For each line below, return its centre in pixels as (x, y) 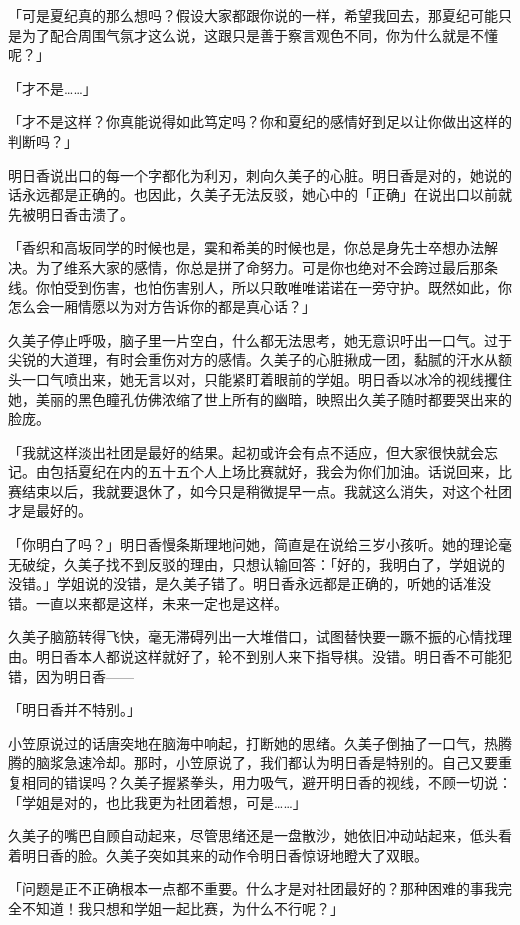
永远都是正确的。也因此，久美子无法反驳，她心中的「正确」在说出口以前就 (266, 194)
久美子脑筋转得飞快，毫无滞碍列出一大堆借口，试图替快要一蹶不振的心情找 (253, 636)
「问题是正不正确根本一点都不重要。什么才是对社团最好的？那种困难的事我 (253, 888)
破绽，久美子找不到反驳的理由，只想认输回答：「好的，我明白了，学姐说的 (263, 563)
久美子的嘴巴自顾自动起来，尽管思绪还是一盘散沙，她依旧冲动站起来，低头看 (260, 835)
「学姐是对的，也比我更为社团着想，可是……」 (157, 801)
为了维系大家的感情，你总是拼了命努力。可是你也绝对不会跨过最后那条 (266, 266)
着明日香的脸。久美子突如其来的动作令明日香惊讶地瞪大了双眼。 (218, 854)
